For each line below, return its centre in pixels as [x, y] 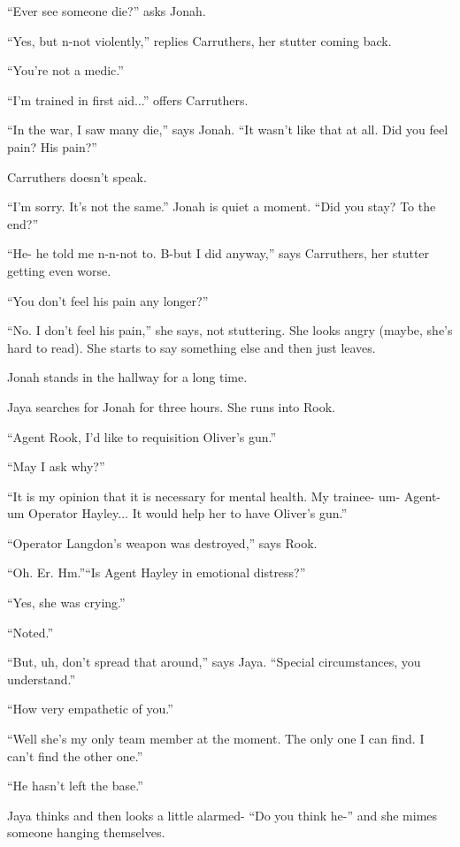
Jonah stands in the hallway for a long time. [127, 377]
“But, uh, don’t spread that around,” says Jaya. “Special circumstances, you [214, 662]
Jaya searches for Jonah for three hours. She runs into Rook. [171, 406]
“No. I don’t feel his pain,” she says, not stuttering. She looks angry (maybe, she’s [230, 330]
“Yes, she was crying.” [66, 603]
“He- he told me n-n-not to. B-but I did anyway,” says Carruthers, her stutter [218, 253]
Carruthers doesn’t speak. [77, 176]
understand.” [42, 679]
